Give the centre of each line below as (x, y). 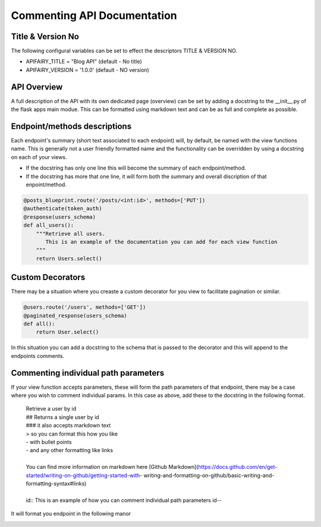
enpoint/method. (46, 185)
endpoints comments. (38, 355)
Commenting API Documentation (94, 15)
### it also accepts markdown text (68, 426)
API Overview (37, 87)
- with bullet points (49, 442)
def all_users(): (49, 225)
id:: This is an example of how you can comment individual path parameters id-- (124, 500)
